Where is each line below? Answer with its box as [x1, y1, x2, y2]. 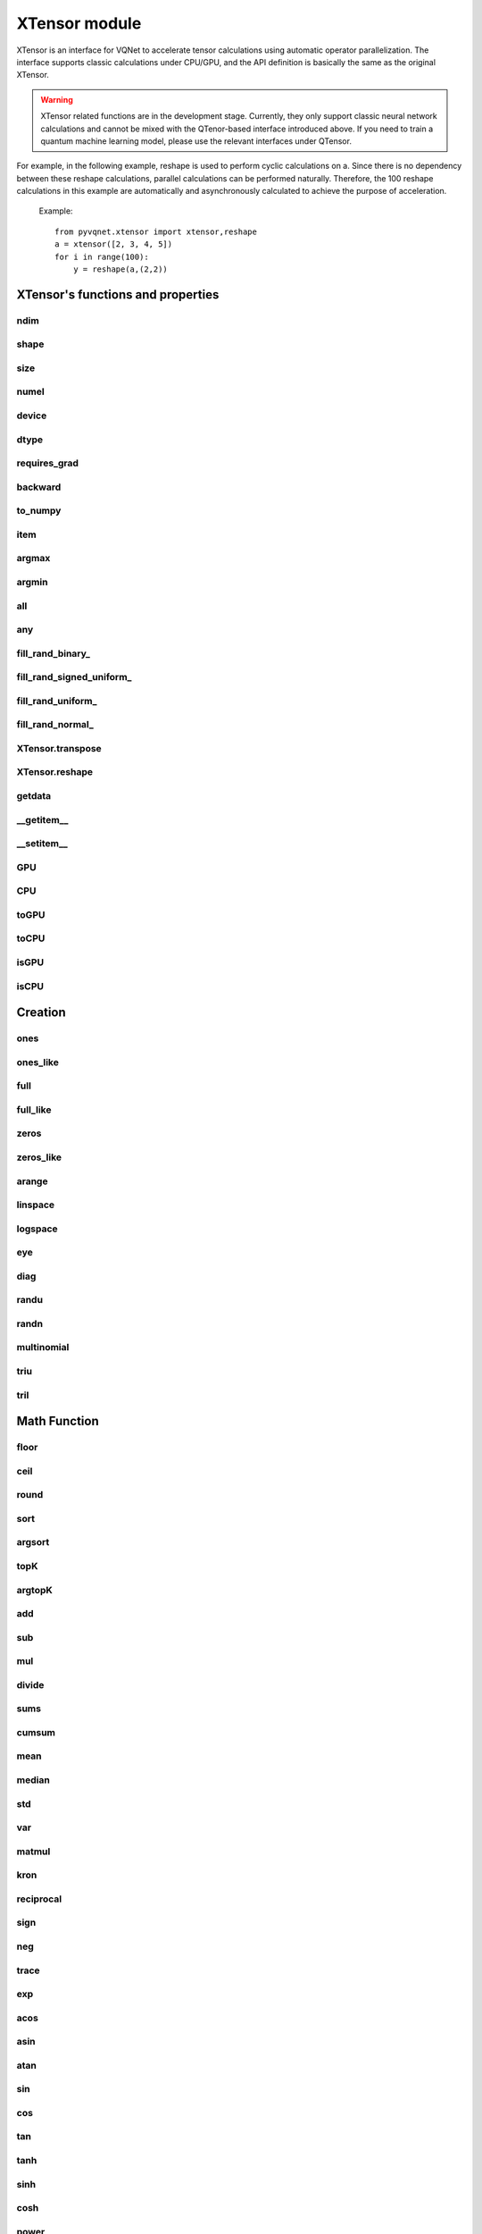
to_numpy [16, 505, 62, 517]
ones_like [16, 1055, 60, 1068]
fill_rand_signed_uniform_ [16, 671, 132, 684]
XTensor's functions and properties [16, 287, 220, 302]
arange [16, 1175, 48, 1188]
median [16, 1774, 51, 1786]
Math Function [16, 1414, 99, 1429]
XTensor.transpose [16, 742, 102, 754]
